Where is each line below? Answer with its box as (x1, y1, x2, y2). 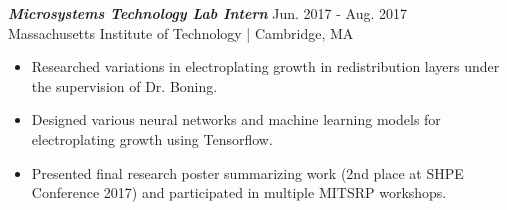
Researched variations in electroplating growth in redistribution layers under (31, 56, 500, 77)
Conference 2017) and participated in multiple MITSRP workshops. (31, 182, 447, 203)
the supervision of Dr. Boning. (31, 75, 218, 96)
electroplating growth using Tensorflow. (31, 128, 273, 149)
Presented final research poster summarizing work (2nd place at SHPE (31, 162, 464, 183)
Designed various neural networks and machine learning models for (31, 109, 441, 130)
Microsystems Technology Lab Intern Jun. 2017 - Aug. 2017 (8, 3, 408, 23)
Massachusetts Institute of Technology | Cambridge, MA (8, 22, 354, 43)
